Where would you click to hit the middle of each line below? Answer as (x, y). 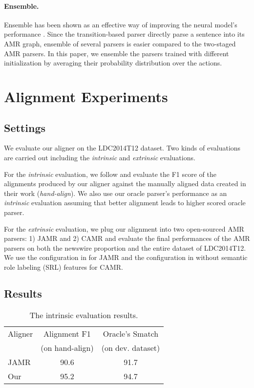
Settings (25, 127)
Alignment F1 (67, 333)
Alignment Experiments (86, 96)
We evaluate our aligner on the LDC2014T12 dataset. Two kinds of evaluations (122, 148)
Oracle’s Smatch (131, 333)
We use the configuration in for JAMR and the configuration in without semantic (126, 257)
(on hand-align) (67, 347)
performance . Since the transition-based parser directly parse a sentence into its (124, 34)
